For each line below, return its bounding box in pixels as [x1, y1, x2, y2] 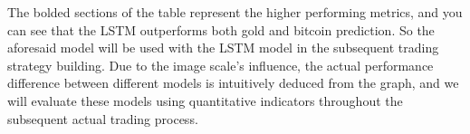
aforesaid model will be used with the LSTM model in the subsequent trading [7, 38, 439, 57]
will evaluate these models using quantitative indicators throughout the [7, 91, 403, 110]
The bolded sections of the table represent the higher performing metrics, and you [7, 3, 463, 21]
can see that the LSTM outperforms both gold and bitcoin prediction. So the [7, 20, 435, 39]
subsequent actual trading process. [7, 109, 198, 128]
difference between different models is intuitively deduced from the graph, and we [7, 73, 459, 92]
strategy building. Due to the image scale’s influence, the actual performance [7, 55, 434, 74]
